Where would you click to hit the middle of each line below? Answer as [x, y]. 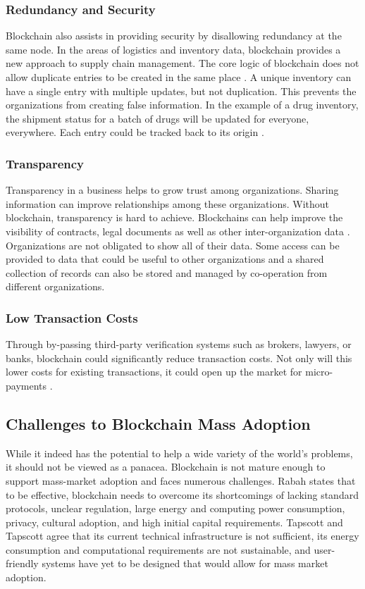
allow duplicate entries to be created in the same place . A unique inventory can [179, 77]
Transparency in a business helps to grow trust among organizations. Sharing [172, 190]
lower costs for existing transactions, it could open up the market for [154, 372]
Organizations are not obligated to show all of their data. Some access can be [173, 245]
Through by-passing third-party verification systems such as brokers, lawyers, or [179, 344]
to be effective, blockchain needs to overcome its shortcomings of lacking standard [182, 494]
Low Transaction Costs [72, 317]
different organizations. [55, 286]
